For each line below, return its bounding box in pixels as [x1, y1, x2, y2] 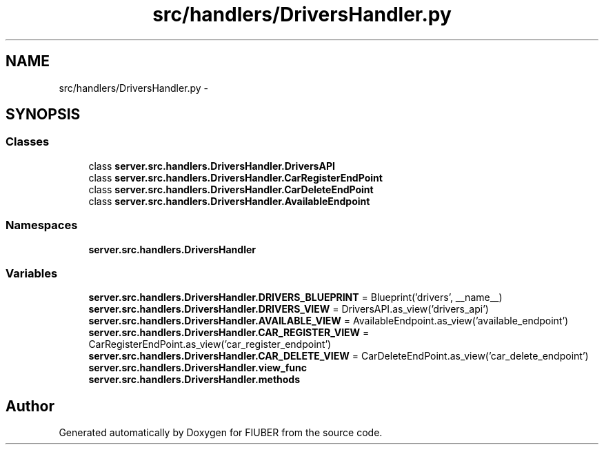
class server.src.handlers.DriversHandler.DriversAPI [88, 159, 335, 172]
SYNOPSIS [6, 106, 81, 124]
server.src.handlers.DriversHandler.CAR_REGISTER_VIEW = [88, 326, 370, 339]
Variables [6, 266, 58, 280]
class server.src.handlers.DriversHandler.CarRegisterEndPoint [88, 171, 383, 184]
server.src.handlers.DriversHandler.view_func [88, 362, 307, 374]
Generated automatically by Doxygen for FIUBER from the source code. [59, 427, 383, 439]
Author [6, 397, 54, 415]
